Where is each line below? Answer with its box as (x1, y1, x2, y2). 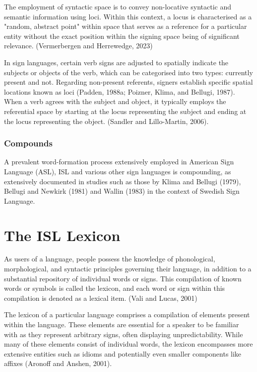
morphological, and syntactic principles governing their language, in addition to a (4, 263, 252, 274)
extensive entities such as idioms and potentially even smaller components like (4, 348, 242, 359)
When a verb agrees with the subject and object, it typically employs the (4, 96, 226, 107)
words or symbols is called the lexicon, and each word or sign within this (4, 283, 225, 293)
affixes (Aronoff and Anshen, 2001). (4, 358, 112, 369)
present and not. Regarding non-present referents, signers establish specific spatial (4, 77, 253, 87)
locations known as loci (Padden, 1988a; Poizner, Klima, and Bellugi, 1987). (4, 86, 235, 97)
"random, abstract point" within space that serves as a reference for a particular (4, 21, 247, 31)
